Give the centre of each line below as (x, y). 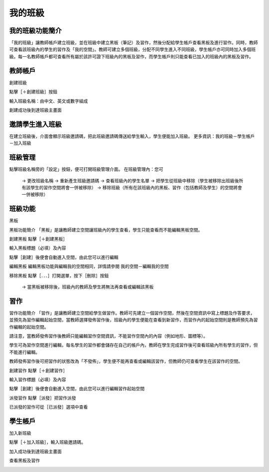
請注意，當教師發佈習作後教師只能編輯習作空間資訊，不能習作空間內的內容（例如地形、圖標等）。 (108, 336)
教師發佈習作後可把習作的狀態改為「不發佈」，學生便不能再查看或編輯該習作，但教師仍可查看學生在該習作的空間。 (126, 361)
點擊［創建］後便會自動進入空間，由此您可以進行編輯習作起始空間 (77, 389)
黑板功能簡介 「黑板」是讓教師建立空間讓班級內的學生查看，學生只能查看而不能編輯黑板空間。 (106, 230)
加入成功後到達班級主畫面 (35, 451)
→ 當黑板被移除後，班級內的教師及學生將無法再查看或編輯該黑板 (88, 287)
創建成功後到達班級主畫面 (35, 110)
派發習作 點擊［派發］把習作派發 (43, 398)
